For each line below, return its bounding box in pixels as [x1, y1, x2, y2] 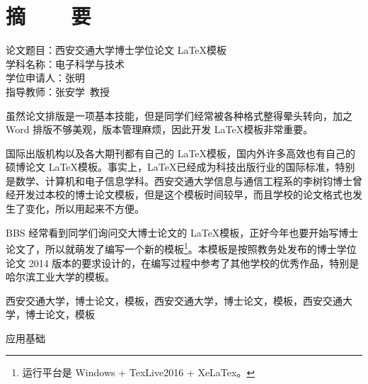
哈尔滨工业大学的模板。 [6, 269, 115, 284]
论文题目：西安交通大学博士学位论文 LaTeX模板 [6, 43, 227, 57]
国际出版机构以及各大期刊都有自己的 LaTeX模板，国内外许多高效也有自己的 [6, 145, 356, 160]
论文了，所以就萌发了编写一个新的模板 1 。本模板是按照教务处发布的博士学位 [6, 239, 357, 256]
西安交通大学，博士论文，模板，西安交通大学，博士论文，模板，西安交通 [6, 293, 343, 307]
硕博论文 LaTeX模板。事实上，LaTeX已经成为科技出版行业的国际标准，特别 [6, 159, 355, 174]
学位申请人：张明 [6, 70, 85, 85]
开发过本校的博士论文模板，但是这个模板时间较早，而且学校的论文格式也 [15, 187, 352, 202]
